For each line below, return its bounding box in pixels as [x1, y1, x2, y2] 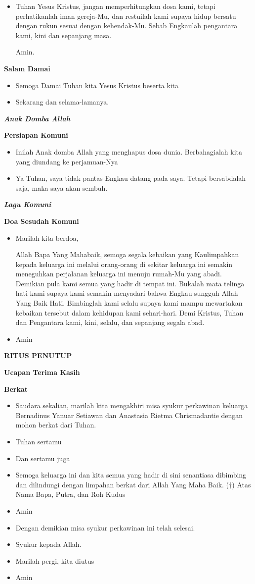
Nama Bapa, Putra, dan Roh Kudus [15, 489, 126, 499]
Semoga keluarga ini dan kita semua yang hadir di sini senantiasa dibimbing [15, 470, 247, 480]
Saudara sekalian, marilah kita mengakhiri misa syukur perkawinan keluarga [15, 400, 248, 411]
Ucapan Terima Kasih [4, 367, 80, 377]
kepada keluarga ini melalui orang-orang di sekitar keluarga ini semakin [15, 259, 233, 269]
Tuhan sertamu [15, 436, 62, 446]
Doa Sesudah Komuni [4, 215, 79, 226]
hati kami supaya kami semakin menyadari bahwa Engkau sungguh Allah [15, 288, 238, 298]
